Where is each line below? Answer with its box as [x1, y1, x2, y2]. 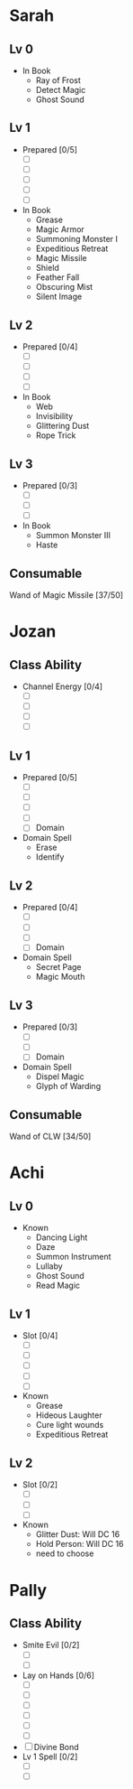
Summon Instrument [35, 1252, 111, 1263]
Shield [35, 263, 60, 274]
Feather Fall [35, 272, 80, 283]
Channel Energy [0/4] [22, 681, 103, 692]
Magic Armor [35, 224, 85, 235]
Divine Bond [33, 1741, 79, 1752]
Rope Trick [35, 430, 76, 441]
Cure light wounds [35, 1420, 104, 1430]
